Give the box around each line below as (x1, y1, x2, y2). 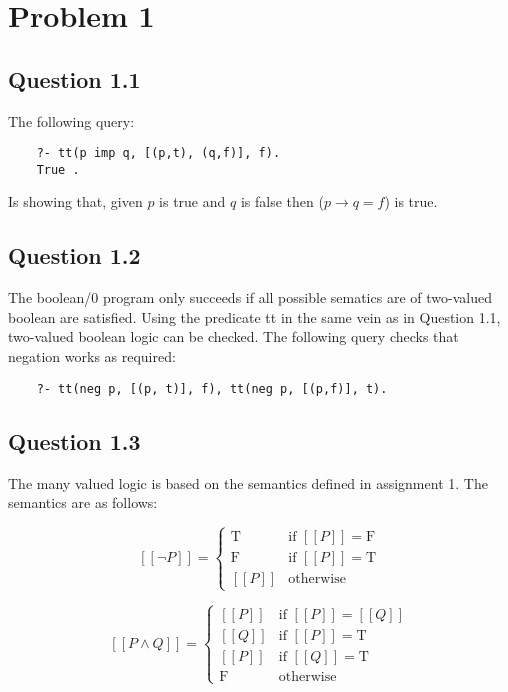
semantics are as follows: (8, 492, 158, 513)
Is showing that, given (8, 191, 143, 212)
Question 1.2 (8, 240, 141, 271)
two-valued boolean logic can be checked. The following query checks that (8, 326, 459, 347)
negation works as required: (8, 346, 176, 367)
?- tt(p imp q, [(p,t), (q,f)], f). (36, 146, 281, 161)
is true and (159, 191, 226, 212)
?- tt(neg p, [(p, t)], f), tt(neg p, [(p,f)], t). (36, 381, 388, 396)
